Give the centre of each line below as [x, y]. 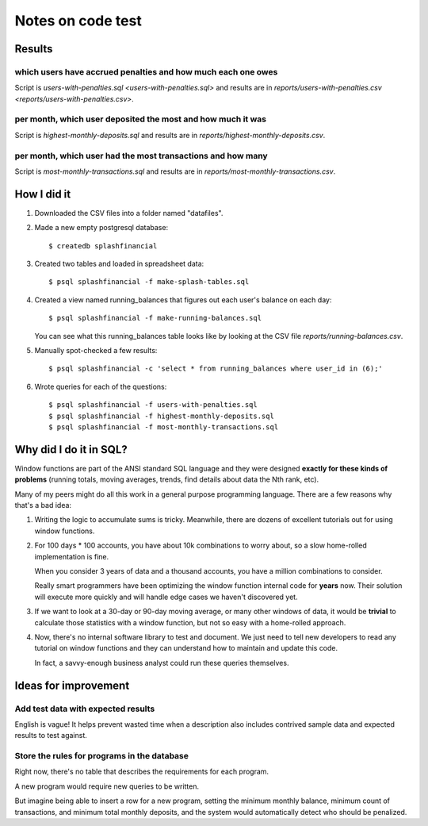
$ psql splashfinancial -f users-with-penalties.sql [153, 405]
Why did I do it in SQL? [71, 449]
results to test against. [51, 736]
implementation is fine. [72, 556]
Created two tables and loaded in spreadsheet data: [119, 264]
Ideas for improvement [72, 685]
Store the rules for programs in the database [102, 756]
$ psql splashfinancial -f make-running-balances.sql [155, 318]
